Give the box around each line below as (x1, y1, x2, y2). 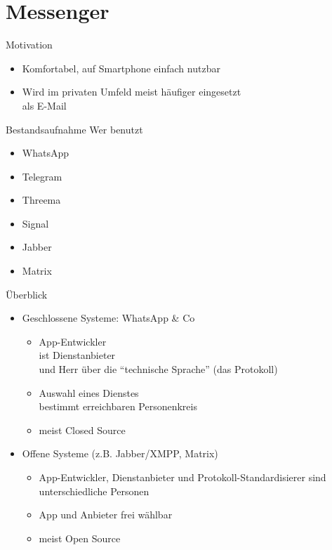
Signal (22, 216, 49, 230)
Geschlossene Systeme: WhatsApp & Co (22, 310, 195, 325)
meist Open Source (39, 530, 121, 545)
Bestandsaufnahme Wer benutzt (6, 122, 143, 136)
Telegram (22, 169, 62, 183)
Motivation (6, 37, 53, 52)
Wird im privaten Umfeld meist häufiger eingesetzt (22, 84, 241, 99)
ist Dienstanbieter (39, 348, 116, 362)
